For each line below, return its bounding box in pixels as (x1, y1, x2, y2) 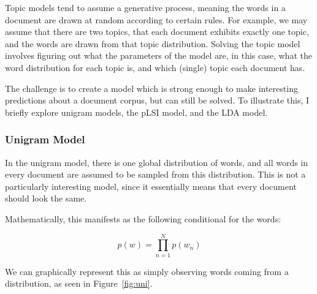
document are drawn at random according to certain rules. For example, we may (5, 13, 308, 26)
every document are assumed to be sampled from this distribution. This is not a (5, 168, 306, 181)
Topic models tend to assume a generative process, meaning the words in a (5, 1, 286, 13)
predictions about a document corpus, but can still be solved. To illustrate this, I (5, 94, 310, 107)
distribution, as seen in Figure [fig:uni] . (5, 277, 153, 290)
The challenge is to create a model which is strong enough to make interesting (5, 81, 298, 94)
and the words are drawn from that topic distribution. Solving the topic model (5, 37, 300, 50)
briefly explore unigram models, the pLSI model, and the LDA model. (5, 105, 268, 118)
